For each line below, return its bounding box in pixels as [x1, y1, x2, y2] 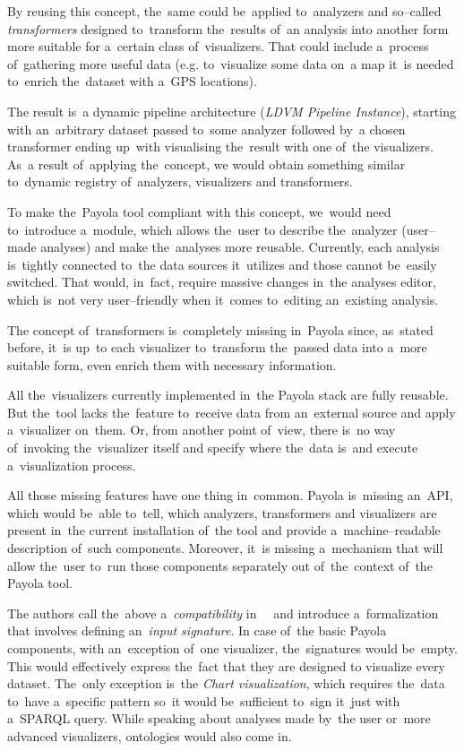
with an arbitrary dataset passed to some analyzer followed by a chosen [7, 119, 406, 138]
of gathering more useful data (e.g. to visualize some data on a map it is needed [7, 54, 454, 73]
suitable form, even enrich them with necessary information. [7, 355, 337, 374]
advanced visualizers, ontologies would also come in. [7, 726, 292, 745]
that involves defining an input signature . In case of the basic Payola [7, 621, 387, 640]
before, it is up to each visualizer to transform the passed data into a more [7, 338, 427, 357]
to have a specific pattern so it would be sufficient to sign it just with [7, 691, 400, 710]
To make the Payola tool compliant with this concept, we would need [7, 202, 391, 220]
